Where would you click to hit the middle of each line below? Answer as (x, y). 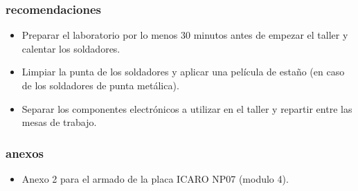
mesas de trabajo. (59, 122)
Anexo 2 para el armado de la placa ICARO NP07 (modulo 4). (155, 179)
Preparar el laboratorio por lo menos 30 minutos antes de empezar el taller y (185, 35)
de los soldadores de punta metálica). (100, 85)
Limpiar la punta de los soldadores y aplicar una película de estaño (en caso (183, 72)
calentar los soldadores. (71, 48)
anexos (25, 153)
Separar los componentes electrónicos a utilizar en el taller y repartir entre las (187, 108)
